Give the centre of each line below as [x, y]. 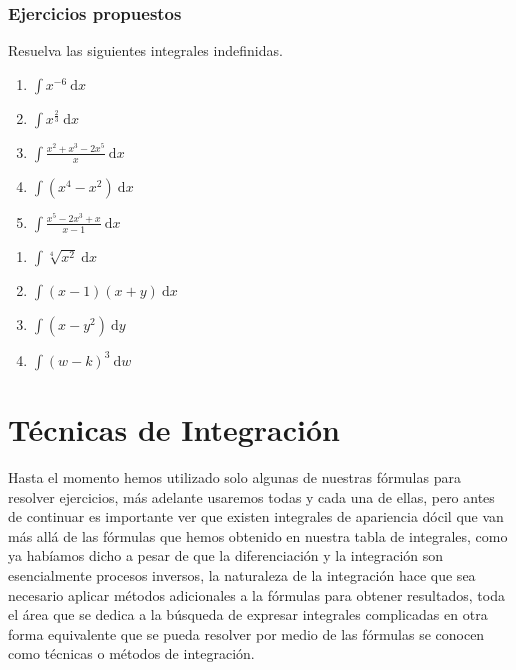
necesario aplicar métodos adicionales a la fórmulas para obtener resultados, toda [256, 594]
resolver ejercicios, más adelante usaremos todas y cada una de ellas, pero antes [251, 496]
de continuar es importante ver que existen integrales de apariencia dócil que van [256, 516]
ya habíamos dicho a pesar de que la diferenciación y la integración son [226, 555]
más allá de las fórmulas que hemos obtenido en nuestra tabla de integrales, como [258, 535]
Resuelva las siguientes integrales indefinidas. [145, 50]
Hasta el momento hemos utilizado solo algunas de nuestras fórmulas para [234, 476]
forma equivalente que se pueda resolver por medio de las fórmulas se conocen [246, 633]
